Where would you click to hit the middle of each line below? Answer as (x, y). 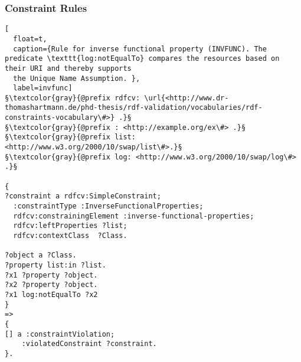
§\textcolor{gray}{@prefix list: (70, 137)
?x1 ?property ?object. (51, 275)
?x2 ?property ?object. (51, 285)
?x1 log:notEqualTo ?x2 (51, 294)
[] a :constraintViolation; (60, 334)
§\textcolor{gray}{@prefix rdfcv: (73, 98)
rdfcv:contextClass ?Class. (70, 236)
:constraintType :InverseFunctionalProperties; (108, 206)
